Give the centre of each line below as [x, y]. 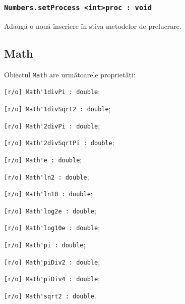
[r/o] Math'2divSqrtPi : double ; [59, 142]
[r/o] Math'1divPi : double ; [52, 91]
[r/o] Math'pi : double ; [45, 245]
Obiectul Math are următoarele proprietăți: [70, 74]
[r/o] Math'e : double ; [43, 159]
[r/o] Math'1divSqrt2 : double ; [57, 108]
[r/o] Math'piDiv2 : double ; [52, 261]
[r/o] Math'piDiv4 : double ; [52, 278]
